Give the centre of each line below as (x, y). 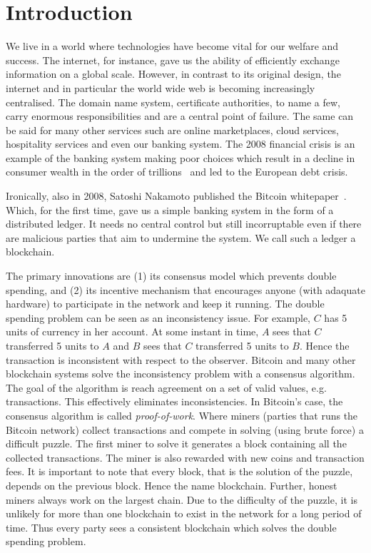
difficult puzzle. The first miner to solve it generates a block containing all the (176, 443)
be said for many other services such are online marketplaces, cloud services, (172, 130)
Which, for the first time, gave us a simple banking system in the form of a (170, 209)
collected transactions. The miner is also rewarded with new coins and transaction (185, 457)
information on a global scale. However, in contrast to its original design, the (173, 74)
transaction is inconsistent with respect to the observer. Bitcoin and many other (181, 359)
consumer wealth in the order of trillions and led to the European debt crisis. (177, 172)
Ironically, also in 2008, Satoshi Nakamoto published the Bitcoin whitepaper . (176, 196)
